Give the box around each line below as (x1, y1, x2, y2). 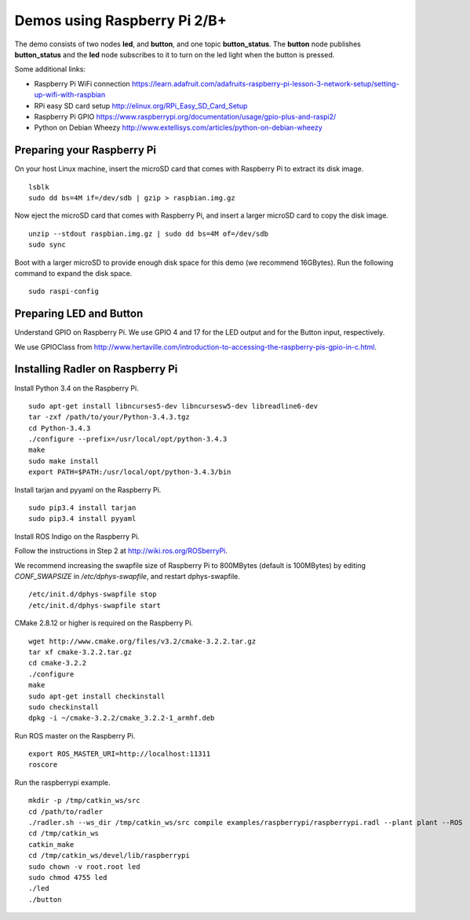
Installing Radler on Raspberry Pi (14, 362, 178, 376)
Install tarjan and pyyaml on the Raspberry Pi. (14, 485, 162, 494)
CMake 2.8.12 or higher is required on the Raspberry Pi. (14, 618, 194, 628)
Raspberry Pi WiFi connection (34, 79, 131, 88)
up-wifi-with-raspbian (34, 90, 106, 100)
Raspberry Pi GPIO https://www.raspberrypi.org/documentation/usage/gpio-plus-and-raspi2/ (34, 112, 337, 121)
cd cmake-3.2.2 (28, 658, 87, 668)
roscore (28, 761, 58, 769)
